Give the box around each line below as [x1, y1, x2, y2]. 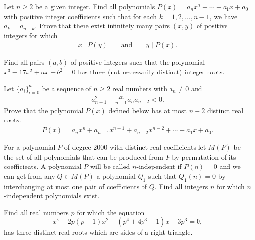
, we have [209, 11, 238, 21]
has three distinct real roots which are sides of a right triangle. [4, 227, 193, 237]
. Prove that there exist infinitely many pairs [35, 21, 170, 31]
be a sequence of [42, 83, 91, 93]
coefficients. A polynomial [4, 161, 82, 171]
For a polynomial [4, 142, 56, 152]
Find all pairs [4, 57, 45, 67]
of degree [64, 142, 91, 152]
